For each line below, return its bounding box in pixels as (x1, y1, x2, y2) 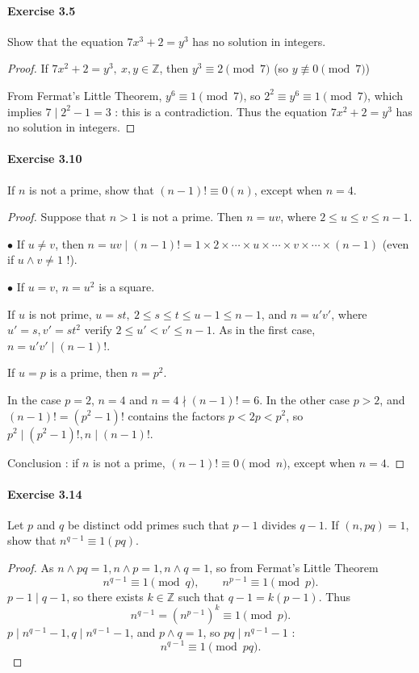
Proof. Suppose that (7, 208, 107, 225)
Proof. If (7, 60, 48, 77)
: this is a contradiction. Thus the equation (115, 102, 328, 119)
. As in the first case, (212, 321, 316, 338)
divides (262, 516, 296, 533)
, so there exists (66, 587, 144, 604)
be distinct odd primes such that (67, 516, 229, 533)
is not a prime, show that (29, 181, 154, 198)
